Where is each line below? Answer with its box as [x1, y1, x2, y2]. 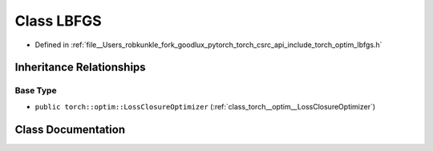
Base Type [14, 85, 57, 96]
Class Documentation [14, 122, 126, 136]
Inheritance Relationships [14, 61, 146, 74]
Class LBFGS [14, 12, 102, 30]
